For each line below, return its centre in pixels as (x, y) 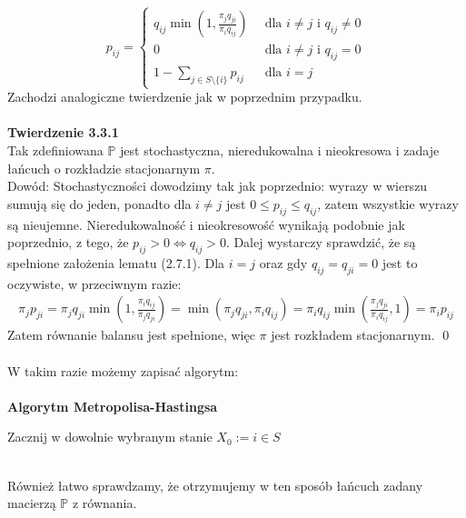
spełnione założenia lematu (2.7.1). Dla (116, 262)
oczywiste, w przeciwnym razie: (94, 283)
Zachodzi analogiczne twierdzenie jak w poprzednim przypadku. (185, 97)
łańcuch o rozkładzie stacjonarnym (104, 168)
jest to (400, 262)
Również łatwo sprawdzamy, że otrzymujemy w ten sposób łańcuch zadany (215, 485)
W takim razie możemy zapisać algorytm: (123, 370)
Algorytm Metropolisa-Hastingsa (113, 406)
